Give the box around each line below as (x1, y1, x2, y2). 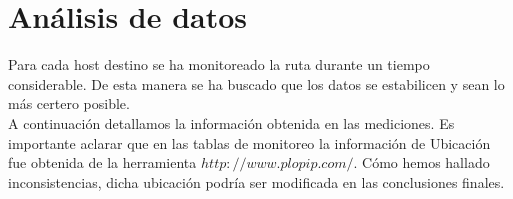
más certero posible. (8, 93, 130, 114)
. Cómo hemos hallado (353, 152, 490, 173)
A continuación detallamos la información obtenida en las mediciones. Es (8, 112, 455, 133)
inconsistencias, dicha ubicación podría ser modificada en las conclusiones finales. (8, 171, 505, 192)
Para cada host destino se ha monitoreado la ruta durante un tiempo (8, 54, 430, 75)
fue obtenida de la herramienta (8, 152, 197, 173)
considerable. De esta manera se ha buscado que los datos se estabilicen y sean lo (8, 73, 505, 94)
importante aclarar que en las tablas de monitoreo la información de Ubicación (8, 132, 491, 153)
